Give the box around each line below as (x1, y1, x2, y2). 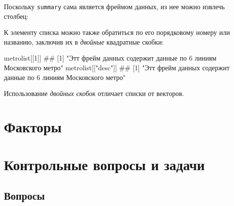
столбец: (4, 11, 29, 21)
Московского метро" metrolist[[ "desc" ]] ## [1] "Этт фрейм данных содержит (4, 63, 230, 73)
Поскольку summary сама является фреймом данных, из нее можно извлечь (4, 1, 225, 11)
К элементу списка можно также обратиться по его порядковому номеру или (4, 27, 230, 37)
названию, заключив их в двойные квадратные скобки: (4, 36, 164, 47)
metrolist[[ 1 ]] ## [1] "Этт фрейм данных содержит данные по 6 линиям (4, 53, 217, 63)
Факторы (4, 117, 62, 136)
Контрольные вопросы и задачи (4, 155, 205, 174)
